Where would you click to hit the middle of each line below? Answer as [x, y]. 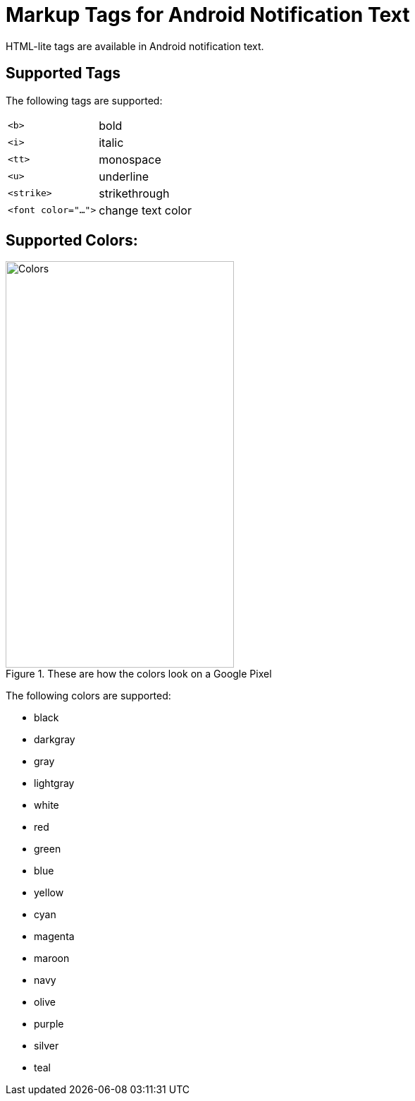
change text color [145, 210]
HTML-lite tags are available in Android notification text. [135, 46]
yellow [49, 893]
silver [47, 1046]
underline [124, 176]
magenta [54, 937]
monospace [130, 159]
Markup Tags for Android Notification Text [208, 15]
